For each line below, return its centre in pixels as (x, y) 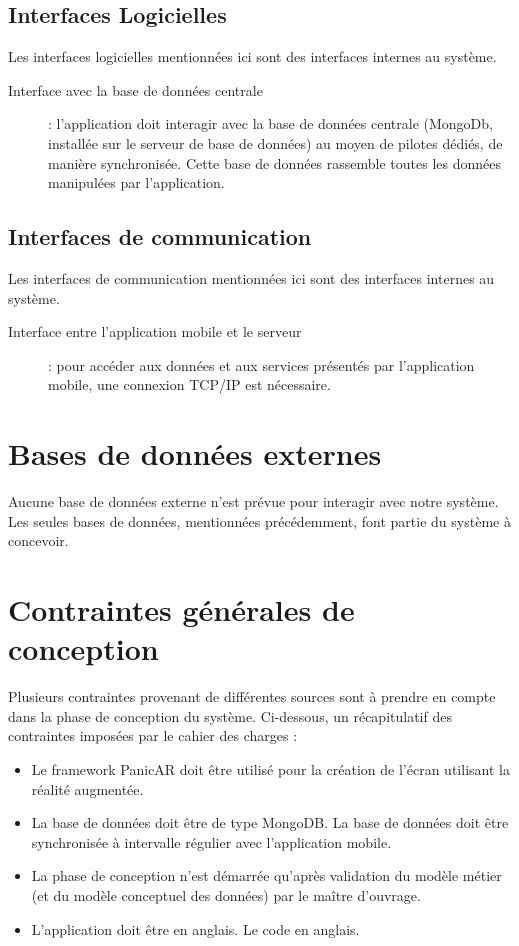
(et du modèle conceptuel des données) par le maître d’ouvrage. (226, 894)
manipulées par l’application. (136, 182)
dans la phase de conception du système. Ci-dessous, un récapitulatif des (230, 715)
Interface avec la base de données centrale (135, 89)
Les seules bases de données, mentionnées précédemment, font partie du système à (259, 520)
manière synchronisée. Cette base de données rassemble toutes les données (274, 162)
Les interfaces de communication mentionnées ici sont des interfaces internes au (251, 277)
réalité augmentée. (87, 788)
